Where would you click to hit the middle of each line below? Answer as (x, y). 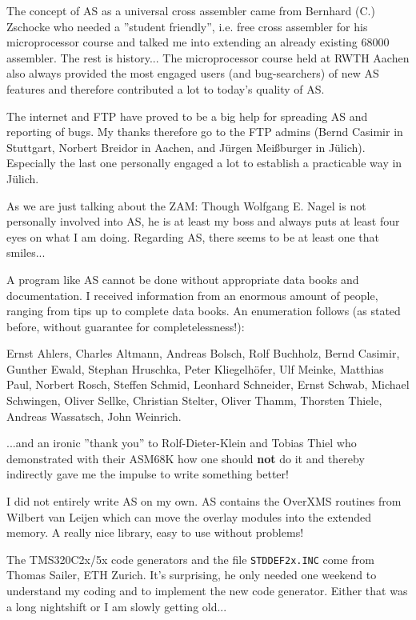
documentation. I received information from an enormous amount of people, (192, 295)
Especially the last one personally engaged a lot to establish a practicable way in (204, 163)
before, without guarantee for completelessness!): (126, 326)
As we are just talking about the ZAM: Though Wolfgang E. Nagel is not (186, 205)
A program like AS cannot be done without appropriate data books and (183, 279)
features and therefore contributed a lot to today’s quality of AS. (166, 88)
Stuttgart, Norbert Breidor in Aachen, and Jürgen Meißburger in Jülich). (186, 147)
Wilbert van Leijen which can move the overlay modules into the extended (189, 516)
